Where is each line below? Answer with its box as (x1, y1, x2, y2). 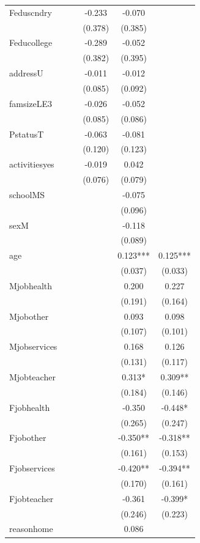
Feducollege (9, 36, 53, 49)
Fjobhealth (9, 401, 50, 413)
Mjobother (9, 309, 49, 322)
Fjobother (9, 431, 46, 444)
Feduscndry (9, 6, 52, 18)
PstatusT (9, 127, 44, 140)
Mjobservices (9, 340, 57, 353)
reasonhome (9, 522, 53, 535)
